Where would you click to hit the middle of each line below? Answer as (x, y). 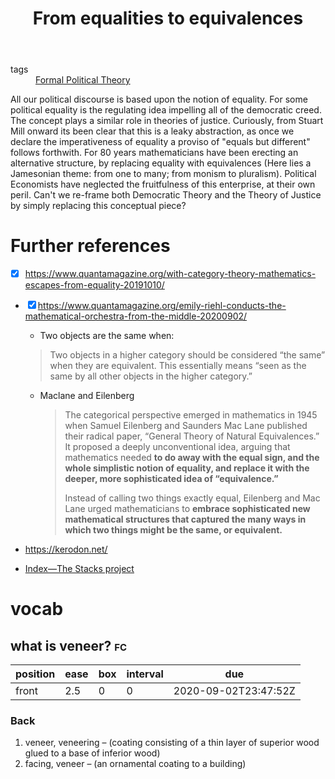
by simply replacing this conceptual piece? (98, 206)
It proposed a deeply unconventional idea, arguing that (177, 447)
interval (145, 674)
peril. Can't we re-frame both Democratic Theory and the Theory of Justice (166, 195)
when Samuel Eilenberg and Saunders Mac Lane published (186, 426)
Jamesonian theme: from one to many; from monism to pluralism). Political (163, 174)
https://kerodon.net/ (66, 549)
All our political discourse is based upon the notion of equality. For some (159, 99)
